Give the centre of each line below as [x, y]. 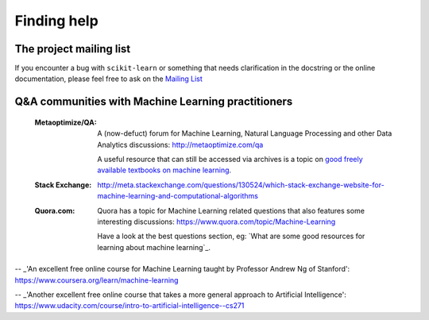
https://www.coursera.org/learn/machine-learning [97, 280]
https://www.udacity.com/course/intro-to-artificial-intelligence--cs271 [129, 306]
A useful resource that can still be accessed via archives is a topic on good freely [230, 160]
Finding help [56, 21]
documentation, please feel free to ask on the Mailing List [108, 79]
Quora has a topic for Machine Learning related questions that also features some [231, 210]
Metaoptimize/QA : [66, 122]
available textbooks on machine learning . [164, 170]
